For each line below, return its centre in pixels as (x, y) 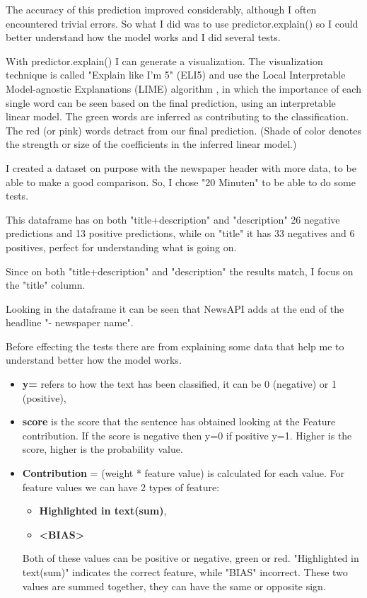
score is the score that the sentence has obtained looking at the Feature (179, 421)
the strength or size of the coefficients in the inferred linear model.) (151, 144)
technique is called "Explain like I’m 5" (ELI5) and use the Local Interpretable (176, 75)
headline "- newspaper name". (70, 322)
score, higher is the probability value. (103, 449)
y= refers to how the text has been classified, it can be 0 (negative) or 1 (179, 384)
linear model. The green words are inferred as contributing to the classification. (177, 116)
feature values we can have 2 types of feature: (121, 487)
